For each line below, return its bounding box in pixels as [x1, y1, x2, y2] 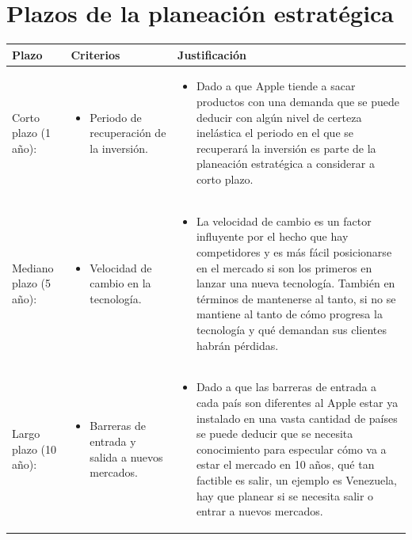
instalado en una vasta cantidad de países [196, 409, 398, 426]
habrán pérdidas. [196, 337, 279, 353]
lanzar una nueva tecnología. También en [196, 275, 395, 291]
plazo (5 [12, 275, 51, 291]
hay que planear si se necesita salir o [196, 487, 374, 504]
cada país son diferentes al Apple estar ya [196, 394, 399, 411]
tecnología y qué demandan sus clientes [196, 321, 387, 338]
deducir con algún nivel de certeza [196, 108, 362, 125]
